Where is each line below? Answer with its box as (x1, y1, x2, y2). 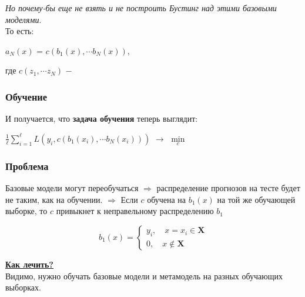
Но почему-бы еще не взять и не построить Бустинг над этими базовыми (5, 2, 277, 14)
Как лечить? (5, 258, 53, 270)
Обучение (5, 89, 48, 104)
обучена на (147, 193, 186, 205)
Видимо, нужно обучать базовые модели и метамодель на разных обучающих (5, 269, 283, 282)
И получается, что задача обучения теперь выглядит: (5, 112, 198, 125)
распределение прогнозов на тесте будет (156, 182, 300, 194)
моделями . (5, 13, 42, 25)
